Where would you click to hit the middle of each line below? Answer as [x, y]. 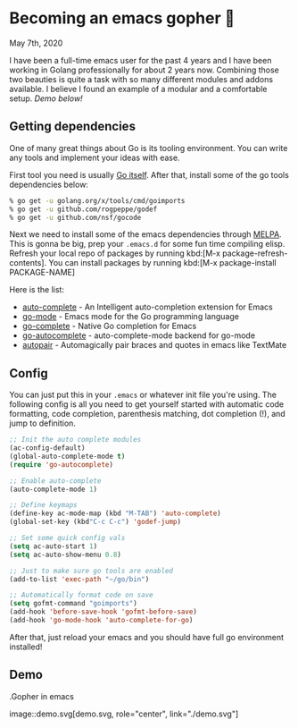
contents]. [28, 263]
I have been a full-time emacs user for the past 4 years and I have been [141, 60]
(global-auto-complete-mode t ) [67, 456]
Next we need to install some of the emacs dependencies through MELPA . [146, 234]
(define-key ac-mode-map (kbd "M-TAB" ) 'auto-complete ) [115, 513]
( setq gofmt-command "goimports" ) [74, 604]
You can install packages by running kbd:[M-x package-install [162, 263]
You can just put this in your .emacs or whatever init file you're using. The [143, 395]
